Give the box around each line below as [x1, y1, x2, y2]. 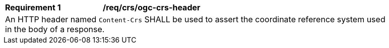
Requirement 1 [5, 2, 61, 12]
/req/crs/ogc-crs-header [103, 2, 201, 12]
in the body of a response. [5, 24, 105, 34]
